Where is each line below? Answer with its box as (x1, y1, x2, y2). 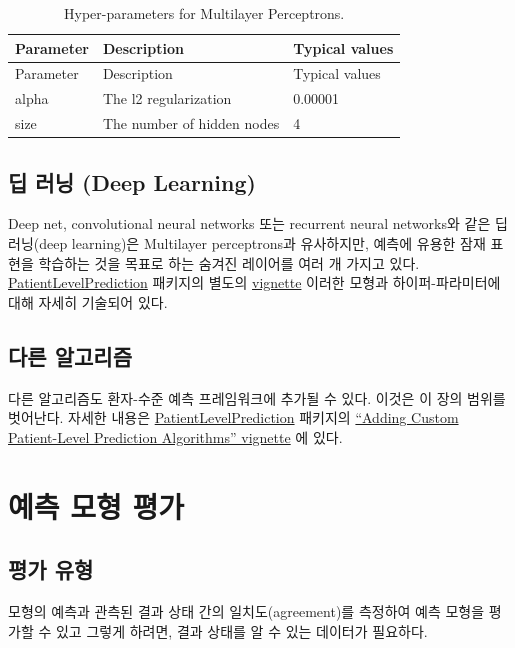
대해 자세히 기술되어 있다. (8, 291, 168, 312)
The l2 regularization (102, 88, 232, 109)
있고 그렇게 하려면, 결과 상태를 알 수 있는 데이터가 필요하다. (55, 620, 428, 641)
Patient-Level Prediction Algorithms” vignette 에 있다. (8, 426, 343, 447)
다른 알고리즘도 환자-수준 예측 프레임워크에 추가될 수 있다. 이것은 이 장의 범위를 (8, 387, 506, 408)
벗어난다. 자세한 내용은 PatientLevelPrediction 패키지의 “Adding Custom (8, 407, 459, 428)
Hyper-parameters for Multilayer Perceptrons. (64, 3, 345, 23)
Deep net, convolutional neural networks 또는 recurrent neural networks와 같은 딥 (8, 213, 508, 234)
